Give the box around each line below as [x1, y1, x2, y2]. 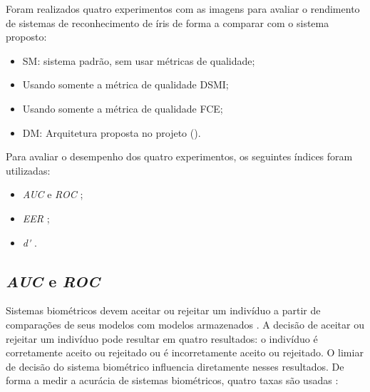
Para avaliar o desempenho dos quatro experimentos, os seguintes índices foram [6, 149, 353, 164]
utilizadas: [6, 163, 51, 177]
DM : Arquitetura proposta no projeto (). [22, 125, 201, 140]
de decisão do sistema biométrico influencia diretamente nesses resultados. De [6, 359, 344, 373]
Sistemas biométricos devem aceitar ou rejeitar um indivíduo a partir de [6, 303, 321, 318]
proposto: [6, 29, 47, 44]
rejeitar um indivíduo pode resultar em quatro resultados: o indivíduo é [6, 331, 318, 346]
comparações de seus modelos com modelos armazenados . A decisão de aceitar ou [6, 316, 364, 331]
